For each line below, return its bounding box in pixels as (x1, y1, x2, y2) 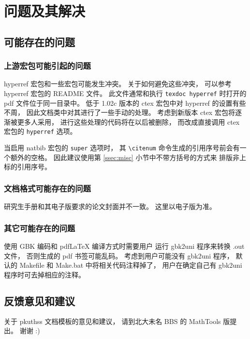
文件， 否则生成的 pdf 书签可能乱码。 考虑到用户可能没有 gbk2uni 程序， (4, 250, 234, 260)
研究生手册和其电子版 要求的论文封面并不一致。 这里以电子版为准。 (4, 201, 216, 211)
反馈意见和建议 (4, 293, 75, 308)
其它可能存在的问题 (4, 222, 75, 234)
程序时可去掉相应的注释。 (4, 269, 85, 279)
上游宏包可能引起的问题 (4, 60, 91, 72)
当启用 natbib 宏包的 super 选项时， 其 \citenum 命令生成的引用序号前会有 (4, 143, 240, 153)
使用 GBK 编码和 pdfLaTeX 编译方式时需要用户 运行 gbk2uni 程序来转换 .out (4, 241, 245, 251)
